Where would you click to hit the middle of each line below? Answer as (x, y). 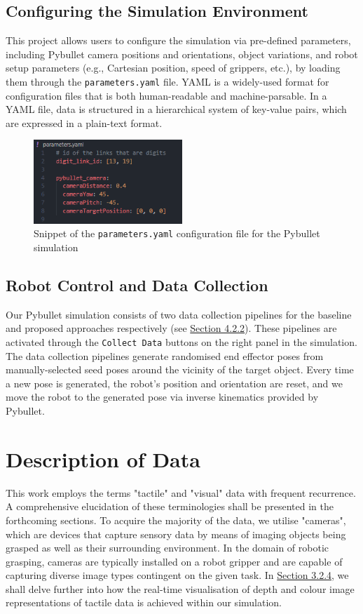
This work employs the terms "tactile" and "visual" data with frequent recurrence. (181, 492)
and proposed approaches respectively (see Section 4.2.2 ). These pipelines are (171, 328)
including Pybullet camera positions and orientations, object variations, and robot (182, 54)
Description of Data (103, 459)
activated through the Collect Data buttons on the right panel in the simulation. (181, 341)
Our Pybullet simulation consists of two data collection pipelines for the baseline (179, 314)
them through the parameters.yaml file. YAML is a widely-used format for (167, 81)
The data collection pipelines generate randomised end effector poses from (165, 355)
